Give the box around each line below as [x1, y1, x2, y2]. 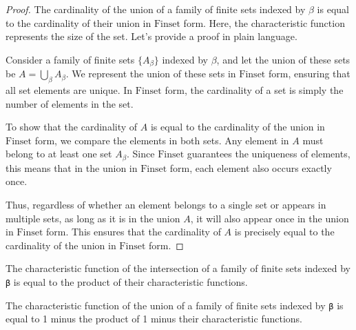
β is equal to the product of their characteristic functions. [6, 275, 248, 289]
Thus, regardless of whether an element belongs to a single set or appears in [6, 197, 326, 212]
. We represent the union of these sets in [65, 66, 236, 81]
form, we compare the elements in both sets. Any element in [34, 133, 289, 147]
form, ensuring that [268, 66, 350, 81]
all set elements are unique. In [6, 83, 133, 97]
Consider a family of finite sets [6, 52, 135, 66]
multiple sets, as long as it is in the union [6, 211, 180, 225]
